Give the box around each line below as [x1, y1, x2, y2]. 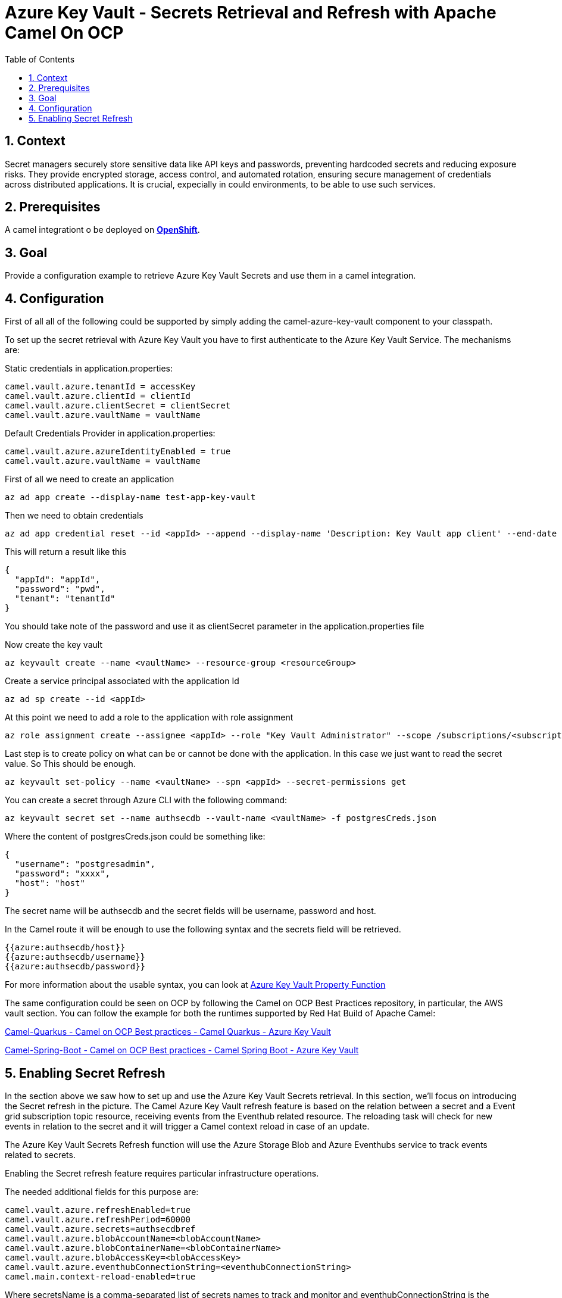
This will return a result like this [5, 547, 127, 557]
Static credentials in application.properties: [5, 363, 173, 374]
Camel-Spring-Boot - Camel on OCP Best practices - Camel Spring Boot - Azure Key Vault [5, 1045, 359, 1056]
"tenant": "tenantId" [14, 594, 115, 604]
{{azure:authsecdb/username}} [5, 952, 146, 962]
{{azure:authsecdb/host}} [5, 943, 126, 953]
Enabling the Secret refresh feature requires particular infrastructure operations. [5, 1168, 319, 1178]
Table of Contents [5, 54, 75, 64]
